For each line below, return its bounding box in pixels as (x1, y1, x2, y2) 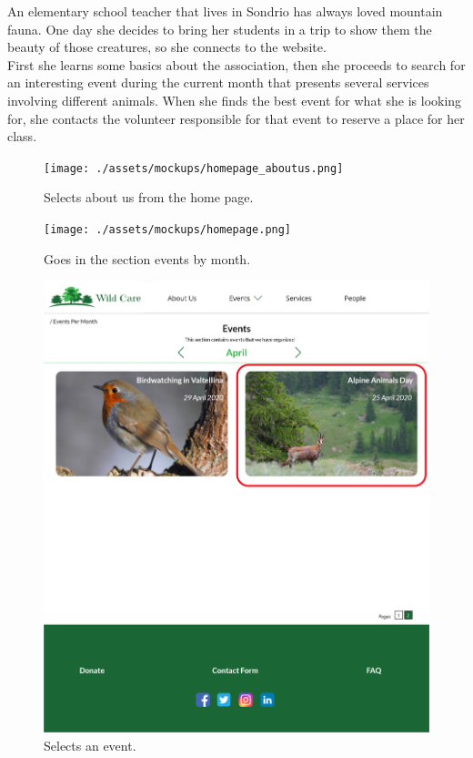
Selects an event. (44, 736, 136, 755)
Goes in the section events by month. (44, 249, 251, 268)
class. (7, 127, 37, 146)
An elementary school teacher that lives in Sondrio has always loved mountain (7, 2, 443, 20)
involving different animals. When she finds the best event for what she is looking (7, 90, 462, 109)
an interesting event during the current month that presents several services (7, 73, 429, 92)
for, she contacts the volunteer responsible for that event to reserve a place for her (7, 108, 465, 128)
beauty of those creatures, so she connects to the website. (7, 37, 327, 56)
